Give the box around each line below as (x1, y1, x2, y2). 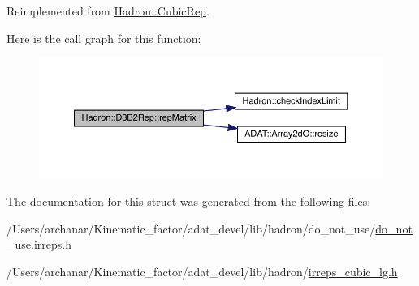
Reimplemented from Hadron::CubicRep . (6, 2, 209, 19)
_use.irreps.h (6, 236, 71, 253)
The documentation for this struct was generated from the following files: (6, 192, 371, 209)
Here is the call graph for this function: (6, 29, 201, 46)
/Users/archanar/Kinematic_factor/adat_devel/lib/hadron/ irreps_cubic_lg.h (6, 263, 398, 280)
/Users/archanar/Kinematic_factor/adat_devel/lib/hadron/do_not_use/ (6, 220, 376, 237)
